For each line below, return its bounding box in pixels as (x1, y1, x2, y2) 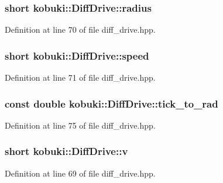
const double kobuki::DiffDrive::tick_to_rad (5, 96, 218, 111)
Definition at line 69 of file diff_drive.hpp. (5, 167, 156, 179)
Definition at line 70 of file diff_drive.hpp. (5, 23, 156, 36)
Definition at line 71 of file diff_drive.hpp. (5, 71, 156, 84)
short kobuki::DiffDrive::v (5, 144, 128, 158)
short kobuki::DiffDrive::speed (5, 48, 149, 63)
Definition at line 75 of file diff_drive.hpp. (5, 119, 156, 131)
